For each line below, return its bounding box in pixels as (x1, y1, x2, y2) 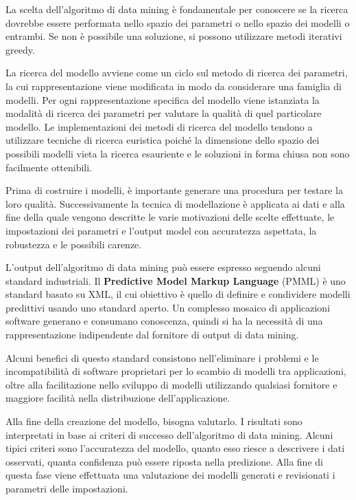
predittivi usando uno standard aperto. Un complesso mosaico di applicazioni (5, 300, 331, 314)
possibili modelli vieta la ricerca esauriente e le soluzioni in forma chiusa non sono (5, 146, 350, 160)
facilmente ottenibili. (5, 160, 93, 174)
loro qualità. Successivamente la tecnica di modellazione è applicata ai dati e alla (5, 196, 345, 210)
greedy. (5, 42, 35, 56)
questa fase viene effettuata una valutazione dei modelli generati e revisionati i (5, 468, 335, 482)
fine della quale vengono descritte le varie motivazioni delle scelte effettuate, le (5, 210, 335, 224)
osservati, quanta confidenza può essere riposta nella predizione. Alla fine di (5, 454, 323, 468)
